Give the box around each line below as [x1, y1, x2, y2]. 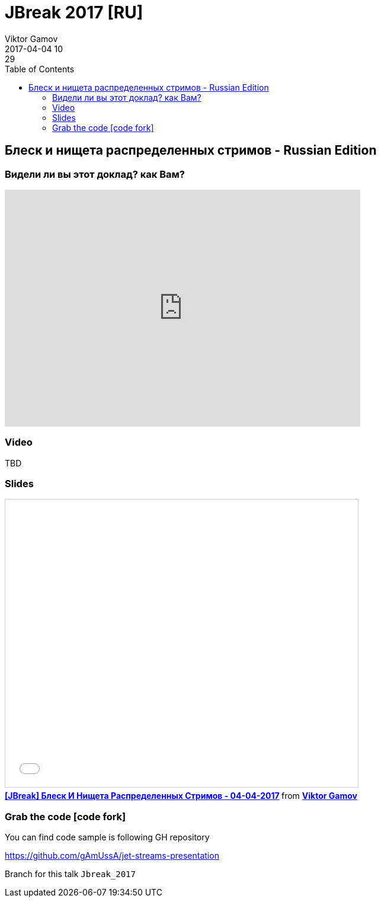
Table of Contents [5, 63, 75, 74]
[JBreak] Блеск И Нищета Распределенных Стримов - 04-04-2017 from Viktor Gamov [5, 791, 357, 801]
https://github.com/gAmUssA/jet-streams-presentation [5, 850, 219, 861]
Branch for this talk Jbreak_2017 [5, 869, 136, 879]
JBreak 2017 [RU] [5, 2, 143, 23]
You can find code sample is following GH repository [5, 832, 210, 843]
